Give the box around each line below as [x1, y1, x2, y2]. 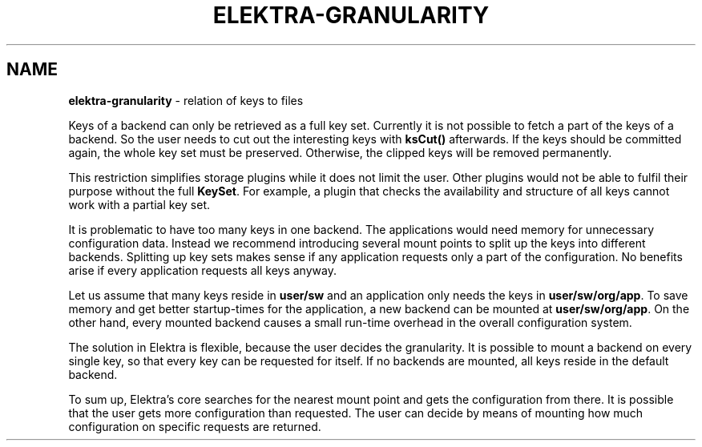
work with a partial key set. [68, 197, 210, 211]
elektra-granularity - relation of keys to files [68, 93, 304, 107]
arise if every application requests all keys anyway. [68, 263, 337, 277]
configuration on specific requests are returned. [68, 419, 321, 433]
